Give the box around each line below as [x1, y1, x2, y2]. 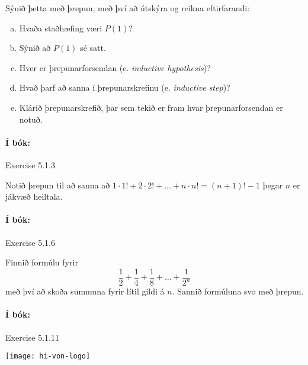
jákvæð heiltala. [5, 190, 63, 203]
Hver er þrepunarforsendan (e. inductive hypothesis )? [19, 61, 211, 73]
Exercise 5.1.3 [5, 158, 55, 171]
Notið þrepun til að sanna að [5, 178, 110, 191]
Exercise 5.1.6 [5, 236, 55, 248]
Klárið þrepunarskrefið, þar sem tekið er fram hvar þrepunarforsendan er [19, 101, 283, 113]
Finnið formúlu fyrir [5, 256, 78, 268]
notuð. [19, 113, 43, 125]
